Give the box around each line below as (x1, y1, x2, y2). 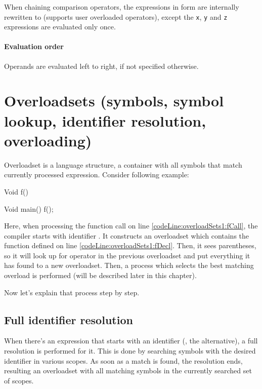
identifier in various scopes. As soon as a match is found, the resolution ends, (4, 355, 243, 366)
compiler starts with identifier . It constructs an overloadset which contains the (4, 230, 249, 241)
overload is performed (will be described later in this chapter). (4, 270, 197, 281)
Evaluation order (4, 41, 64, 52)
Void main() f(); (4, 203, 54, 214)
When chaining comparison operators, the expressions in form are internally (4, 2, 239, 12)
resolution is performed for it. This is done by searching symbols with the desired (4, 345, 256, 356)
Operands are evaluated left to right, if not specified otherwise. (4, 60, 199, 71)
